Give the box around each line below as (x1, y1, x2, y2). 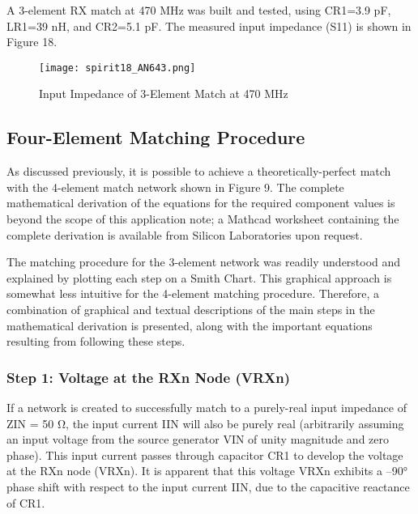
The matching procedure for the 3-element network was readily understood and (6, 253, 401, 270)
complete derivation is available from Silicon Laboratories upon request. (6, 226, 363, 243)
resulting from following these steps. (6, 333, 186, 350)
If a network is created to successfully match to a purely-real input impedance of (6, 398, 407, 415)
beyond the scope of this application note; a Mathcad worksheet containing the (6, 210, 399, 227)
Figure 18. (6, 33, 58, 50)
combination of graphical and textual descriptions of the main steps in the (6, 300, 375, 317)
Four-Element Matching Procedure (6, 125, 305, 150)
